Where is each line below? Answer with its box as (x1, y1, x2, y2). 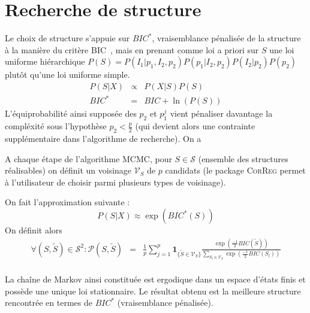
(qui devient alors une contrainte (135, 120, 255, 132)
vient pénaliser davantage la (170, 107, 273, 120)
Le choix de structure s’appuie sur (5, 32, 130, 44)
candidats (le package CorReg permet (165, 164, 306, 177)
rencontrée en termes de (5, 296, 92, 309)
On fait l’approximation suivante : (5, 196, 130, 208)
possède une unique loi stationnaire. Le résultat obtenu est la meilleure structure (5, 284, 301, 297)
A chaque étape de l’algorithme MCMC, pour (5, 152, 172, 165)
